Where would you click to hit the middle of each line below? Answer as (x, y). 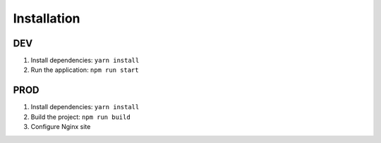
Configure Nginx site (61, 127)
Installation (47, 18)
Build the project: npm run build (80, 117)
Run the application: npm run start (85, 70)
